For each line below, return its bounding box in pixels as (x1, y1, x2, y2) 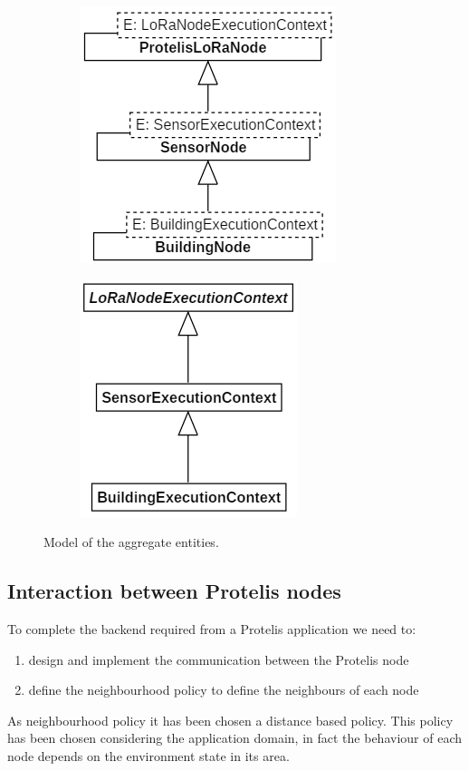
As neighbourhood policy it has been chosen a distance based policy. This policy (7, 710, 454, 729)
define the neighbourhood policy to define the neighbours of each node (28, 680, 419, 699)
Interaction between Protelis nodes (7, 577, 341, 605)
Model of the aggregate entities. (43, 532, 219, 551)
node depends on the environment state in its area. (7, 746, 290, 765)
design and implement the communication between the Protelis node (28, 649, 409, 669)
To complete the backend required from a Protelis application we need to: (7, 619, 416, 638)
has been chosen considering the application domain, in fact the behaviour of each (7, 728, 462, 747)
